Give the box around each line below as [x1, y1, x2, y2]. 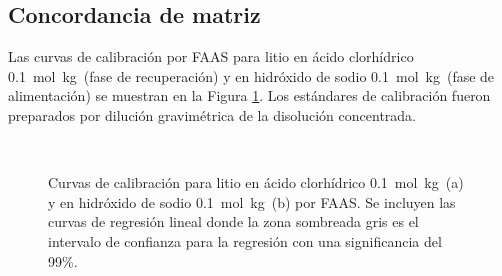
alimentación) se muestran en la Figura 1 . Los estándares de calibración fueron [8, 85, 491, 106]
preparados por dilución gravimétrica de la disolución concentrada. [8, 104, 416, 125]
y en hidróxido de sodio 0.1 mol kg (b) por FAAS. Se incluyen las [48, 191, 456, 212]
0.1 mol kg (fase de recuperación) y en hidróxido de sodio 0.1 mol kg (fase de [8, 65, 495, 86]
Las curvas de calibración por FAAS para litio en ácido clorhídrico [8, 46, 414, 67]
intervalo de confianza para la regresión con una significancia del [48, 230, 442, 251]
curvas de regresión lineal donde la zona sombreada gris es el [48, 211, 419, 232]
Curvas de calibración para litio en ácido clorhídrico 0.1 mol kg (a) [48, 172, 464, 193]
